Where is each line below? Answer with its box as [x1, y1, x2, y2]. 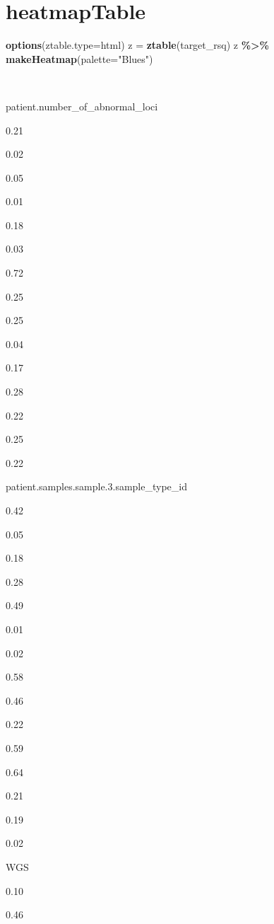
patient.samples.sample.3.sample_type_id [6, 479, 187, 494]
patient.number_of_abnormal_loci [6, 98, 158, 113]
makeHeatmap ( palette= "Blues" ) [6, 51, 153, 66]
